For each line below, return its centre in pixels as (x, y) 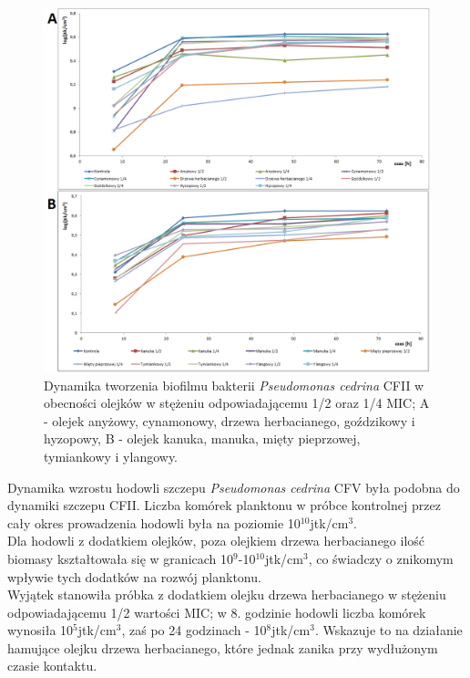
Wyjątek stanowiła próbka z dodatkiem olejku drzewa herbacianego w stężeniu (227, 595)
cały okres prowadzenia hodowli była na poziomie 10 (154, 522)
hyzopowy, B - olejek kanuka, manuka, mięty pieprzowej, (202, 438)
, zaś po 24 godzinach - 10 (194, 630)
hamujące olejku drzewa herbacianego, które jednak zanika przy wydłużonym (223, 647)
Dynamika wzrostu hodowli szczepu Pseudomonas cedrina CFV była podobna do (234, 487)
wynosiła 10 (41, 630)
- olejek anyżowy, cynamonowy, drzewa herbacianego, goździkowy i (230, 420)
